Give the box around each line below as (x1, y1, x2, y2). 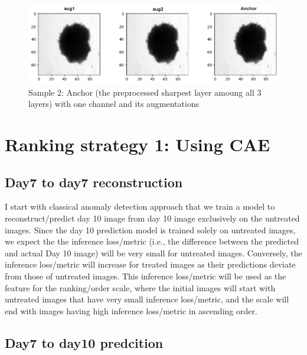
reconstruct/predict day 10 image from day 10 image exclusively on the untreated (5, 212, 300, 224)
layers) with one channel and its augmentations (28, 97, 200, 110)
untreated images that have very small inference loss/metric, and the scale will (5, 293, 289, 305)
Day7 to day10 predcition (5, 333, 164, 351)
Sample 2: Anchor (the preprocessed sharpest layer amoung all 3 (28, 86, 262, 98)
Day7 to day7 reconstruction (5, 172, 183, 191)
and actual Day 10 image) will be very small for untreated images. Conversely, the (5, 246, 302, 259)
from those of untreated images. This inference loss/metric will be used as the (5, 269, 286, 282)
